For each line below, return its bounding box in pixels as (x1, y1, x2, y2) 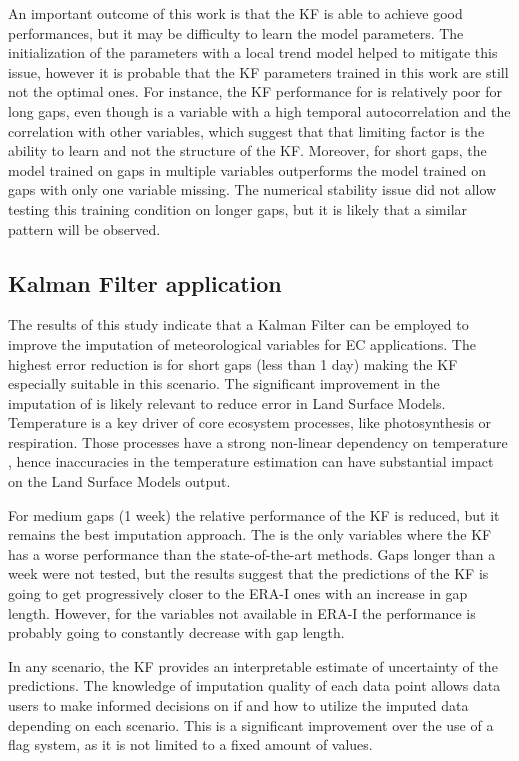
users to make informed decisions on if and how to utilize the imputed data (8, 695, 469, 716)
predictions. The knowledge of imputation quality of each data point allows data (8, 675, 501, 696)
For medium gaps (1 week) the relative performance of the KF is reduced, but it (8, 504, 500, 525)
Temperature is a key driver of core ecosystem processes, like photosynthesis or (8, 412, 492, 433)
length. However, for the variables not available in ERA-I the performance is (8, 602, 476, 623)
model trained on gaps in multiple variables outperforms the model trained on (8, 159, 487, 180)
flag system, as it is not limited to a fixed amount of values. (8, 734, 373, 755)
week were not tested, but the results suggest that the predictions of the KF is (8, 563, 489, 584)
